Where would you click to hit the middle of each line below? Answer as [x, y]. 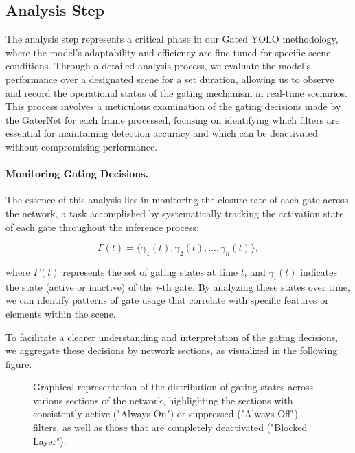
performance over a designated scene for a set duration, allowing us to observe [170, 79]
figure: [19, 363]
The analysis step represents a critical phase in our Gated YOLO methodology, [172, 39]
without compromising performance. [82, 146]
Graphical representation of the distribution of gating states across [173, 387]
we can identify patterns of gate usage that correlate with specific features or [167, 300]
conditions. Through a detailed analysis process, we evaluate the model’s [158, 66]
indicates [319, 271]
